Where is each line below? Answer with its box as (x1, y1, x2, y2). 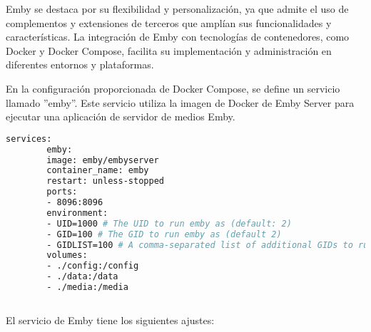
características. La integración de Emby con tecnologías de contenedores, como (6, 29, 350, 44)
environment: (46, 207, 108, 218)
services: (6, 133, 52, 144)
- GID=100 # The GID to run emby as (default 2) (46, 229, 282, 239)
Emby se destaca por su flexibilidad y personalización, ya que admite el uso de (6, 1, 349, 16)
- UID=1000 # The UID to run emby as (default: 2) (46, 218, 292, 229)
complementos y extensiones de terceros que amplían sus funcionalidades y (6, 15, 332, 30)
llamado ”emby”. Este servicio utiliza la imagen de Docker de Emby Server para (6, 95, 355, 110)
